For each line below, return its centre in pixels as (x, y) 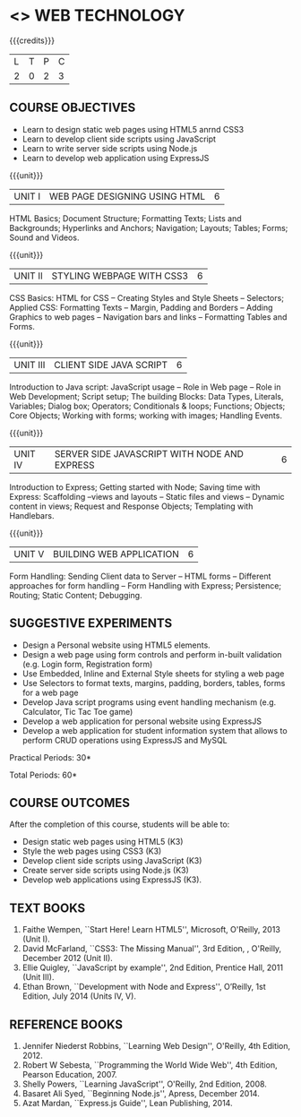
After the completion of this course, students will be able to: (120, 824)
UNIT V (29, 554)
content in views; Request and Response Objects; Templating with (131, 506)
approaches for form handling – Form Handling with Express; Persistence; (146, 585)
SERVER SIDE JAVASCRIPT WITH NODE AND (149, 453)
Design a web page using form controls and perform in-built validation (152, 654)
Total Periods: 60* (43, 775)
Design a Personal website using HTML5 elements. (116, 645)
